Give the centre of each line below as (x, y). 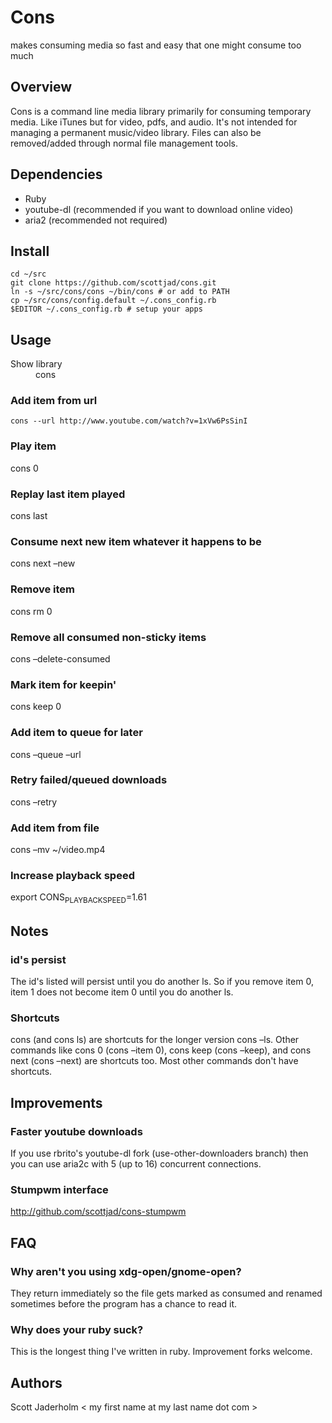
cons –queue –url (46, 754)
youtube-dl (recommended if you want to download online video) (159, 209)
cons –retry (34, 802)
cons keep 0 (36, 707)
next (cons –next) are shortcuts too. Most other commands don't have (154, 1061)
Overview (41, 87)
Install (30, 251)
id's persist (38, 959)
